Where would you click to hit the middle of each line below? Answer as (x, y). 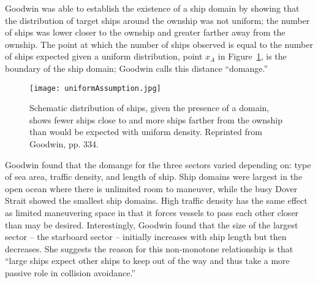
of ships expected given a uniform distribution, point (104, 56)
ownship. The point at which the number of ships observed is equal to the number (159, 44)
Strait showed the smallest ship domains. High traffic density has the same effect (156, 200)
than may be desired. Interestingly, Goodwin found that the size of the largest (152, 224)
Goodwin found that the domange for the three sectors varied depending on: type (158, 164)
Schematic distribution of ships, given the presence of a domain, (150, 108)
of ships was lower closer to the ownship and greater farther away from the (145, 32)
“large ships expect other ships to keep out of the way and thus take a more (147, 261)
